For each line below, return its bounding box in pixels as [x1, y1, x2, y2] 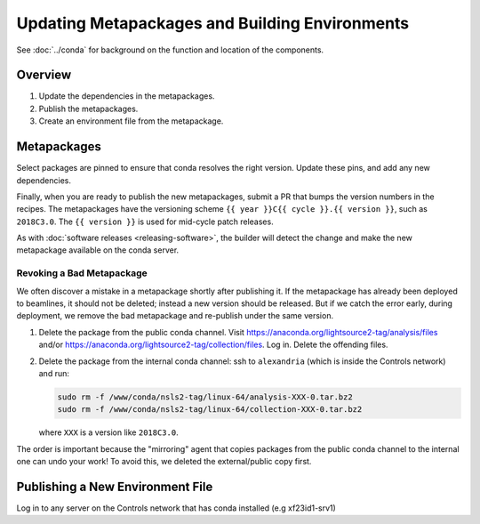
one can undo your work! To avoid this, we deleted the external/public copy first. [16, 456, 312, 467]
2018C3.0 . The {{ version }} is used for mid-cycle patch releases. [16, 216, 275, 227]
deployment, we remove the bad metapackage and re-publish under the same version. [16, 310, 333, 321]
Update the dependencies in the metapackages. [38, 91, 215, 101]
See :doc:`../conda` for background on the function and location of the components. [16, 44, 324, 55]
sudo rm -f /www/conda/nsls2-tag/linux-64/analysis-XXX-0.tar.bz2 [57, 391, 353, 402]
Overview [16, 68, 72, 83]
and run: [38, 367, 70, 378]
